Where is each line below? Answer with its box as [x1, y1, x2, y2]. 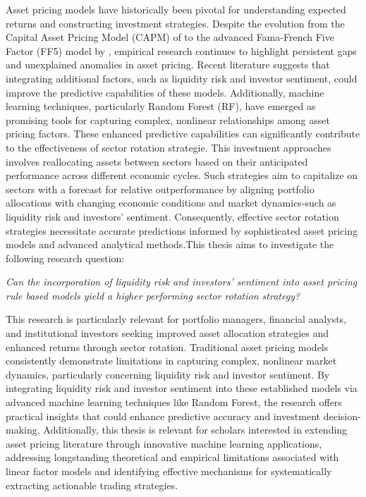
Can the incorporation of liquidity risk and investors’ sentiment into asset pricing [6, 274, 358, 289]
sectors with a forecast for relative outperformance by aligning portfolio [6, 181, 315, 196]
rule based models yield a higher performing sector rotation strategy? [6, 288, 300, 302]
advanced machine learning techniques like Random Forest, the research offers [6, 395, 342, 410]
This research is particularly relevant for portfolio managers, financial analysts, [6, 312, 347, 326]
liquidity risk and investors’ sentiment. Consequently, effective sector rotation [6, 209, 339, 223]
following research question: [6, 250, 125, 265]
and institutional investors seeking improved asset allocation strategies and [6, 326, 329, 340]
